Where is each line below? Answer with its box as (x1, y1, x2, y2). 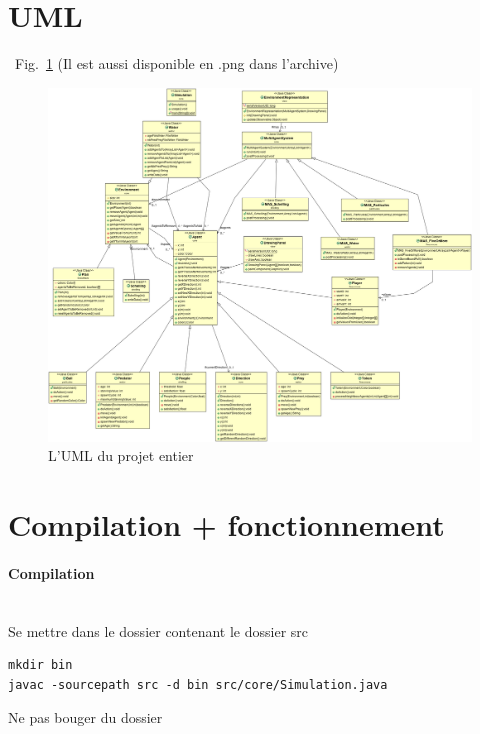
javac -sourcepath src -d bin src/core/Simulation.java (8, 677, 388, 692)
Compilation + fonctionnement (8, 504, 445, 545)
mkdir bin (8, 658, 73, 673)
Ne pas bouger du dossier (8, 707, 163, 728)
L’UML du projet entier (48, 445, 194, 466)
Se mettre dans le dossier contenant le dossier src (8, 620, 309, 641)
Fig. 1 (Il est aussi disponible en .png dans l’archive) (14, 53, 339, 74)
